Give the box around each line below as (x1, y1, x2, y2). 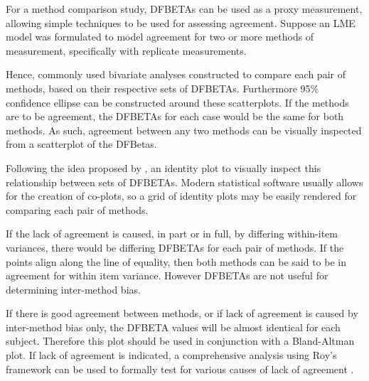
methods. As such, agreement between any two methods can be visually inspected (6, 122, 362, 137)
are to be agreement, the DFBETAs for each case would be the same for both (6, 109, 344, 124)
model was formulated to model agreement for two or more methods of (6, 29, 314, 44)
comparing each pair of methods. (6, 202, 149, 217)
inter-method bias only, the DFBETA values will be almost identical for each (6, 319, 341, 334)
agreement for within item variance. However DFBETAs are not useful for (6, 268, 328, 283)
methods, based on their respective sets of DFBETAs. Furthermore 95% (6, 80, 319, 95)
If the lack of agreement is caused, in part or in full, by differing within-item (6, 226, 338, 241)
